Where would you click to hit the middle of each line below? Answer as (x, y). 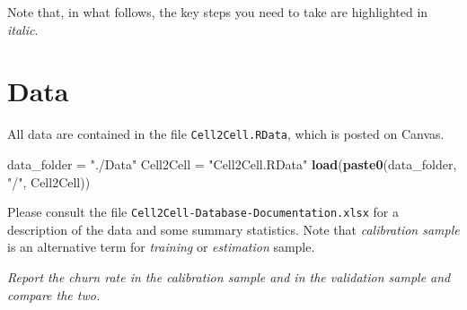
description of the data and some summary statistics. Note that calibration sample (233, 229)
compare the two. (54, 294)
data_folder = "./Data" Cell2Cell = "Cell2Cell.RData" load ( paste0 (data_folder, (232, 164)
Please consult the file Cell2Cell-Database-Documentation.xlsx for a (203, 212)
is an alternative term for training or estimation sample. (161, 247)
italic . (23, 29)
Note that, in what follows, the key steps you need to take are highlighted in (218, 12)
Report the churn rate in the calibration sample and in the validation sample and (229, 277)
